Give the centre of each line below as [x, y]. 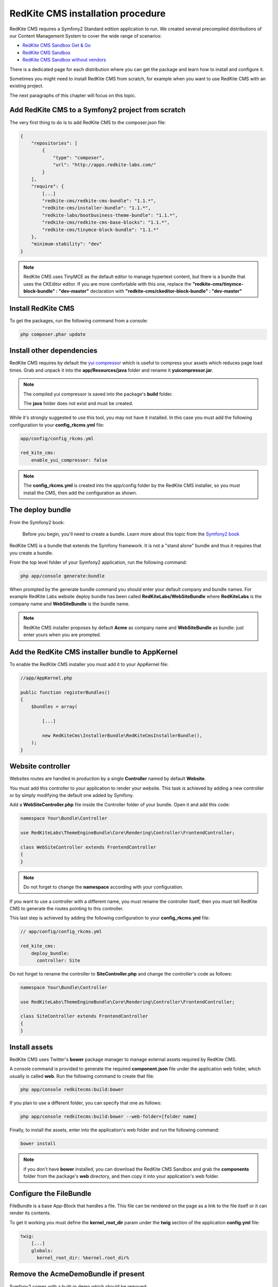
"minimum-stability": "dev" [67, 244]
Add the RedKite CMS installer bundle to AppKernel [93, 652]
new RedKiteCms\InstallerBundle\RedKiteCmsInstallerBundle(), [122, 736]
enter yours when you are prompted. [62, 635]
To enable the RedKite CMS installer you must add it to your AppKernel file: [89, 664]
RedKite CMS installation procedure [88, 13]
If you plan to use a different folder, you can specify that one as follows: [85, 1103]
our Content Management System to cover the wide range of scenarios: [86, 36]
